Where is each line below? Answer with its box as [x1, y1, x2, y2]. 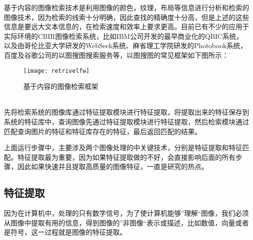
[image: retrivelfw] [23, 67, 90, 74]
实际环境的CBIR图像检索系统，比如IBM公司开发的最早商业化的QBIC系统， [4, 31, 243, 41]
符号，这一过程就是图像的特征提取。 [10, 227, 126, 237]
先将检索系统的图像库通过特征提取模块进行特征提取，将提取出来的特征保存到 [4, 107, 249, 117]
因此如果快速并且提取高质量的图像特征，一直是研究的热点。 [17, 161, 208, 171]
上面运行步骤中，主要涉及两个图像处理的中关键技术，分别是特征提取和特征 [4, 142, 242, 153]
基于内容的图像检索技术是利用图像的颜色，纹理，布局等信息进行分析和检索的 [4, 2, 249, 12]
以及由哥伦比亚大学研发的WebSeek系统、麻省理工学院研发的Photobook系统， [4, 40, 247, 51]
